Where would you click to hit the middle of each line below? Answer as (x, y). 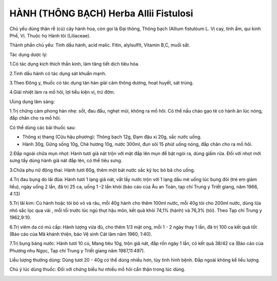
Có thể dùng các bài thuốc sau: (43, 127)
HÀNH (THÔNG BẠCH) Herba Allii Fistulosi (101, 13)
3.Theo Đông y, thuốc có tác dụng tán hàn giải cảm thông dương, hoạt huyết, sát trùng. (102, 82)
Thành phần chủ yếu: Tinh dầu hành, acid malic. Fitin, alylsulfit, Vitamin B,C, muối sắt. (100, 45)
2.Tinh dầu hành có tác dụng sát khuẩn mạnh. (58, 73)
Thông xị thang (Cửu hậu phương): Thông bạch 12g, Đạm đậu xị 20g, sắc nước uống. (112, 137)
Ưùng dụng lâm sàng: (32, 101)
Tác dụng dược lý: (28, 54)
